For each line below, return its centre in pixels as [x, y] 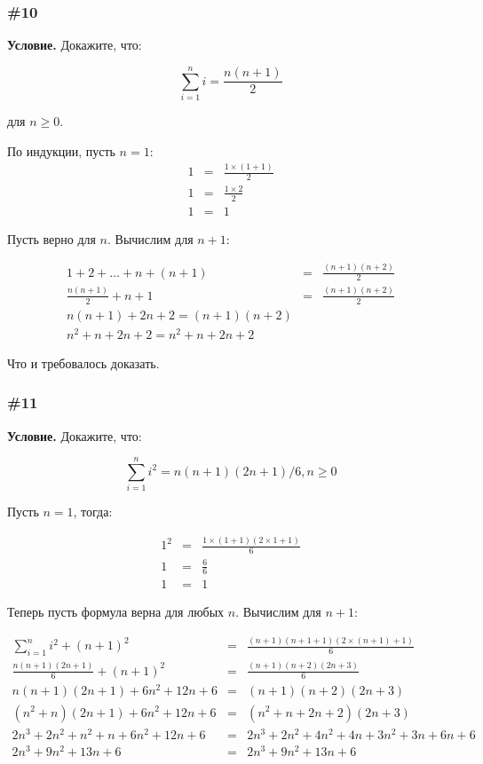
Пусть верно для [51, 238]
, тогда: [93, 512]
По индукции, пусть [61, 150]
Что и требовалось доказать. [83, 362]
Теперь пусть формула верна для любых [116, 612]
